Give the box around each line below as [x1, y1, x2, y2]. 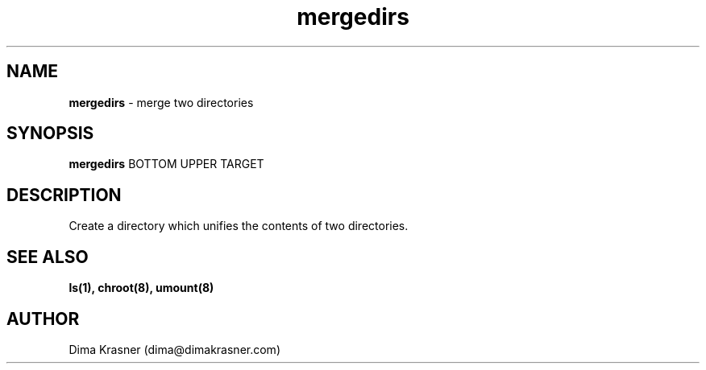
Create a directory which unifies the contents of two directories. [69, 219, 409, 233]
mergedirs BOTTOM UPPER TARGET [69, 157, 264, 171]
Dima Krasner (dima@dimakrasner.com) [69, 342, 280, 356]
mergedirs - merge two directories [69, 95, 254, 109]
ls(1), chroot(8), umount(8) [69, 281, 214, 295]
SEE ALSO [6, 246, 89, 267]
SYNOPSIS [6, 123, 94, 144]
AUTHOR [6, 308, 80, 329]
